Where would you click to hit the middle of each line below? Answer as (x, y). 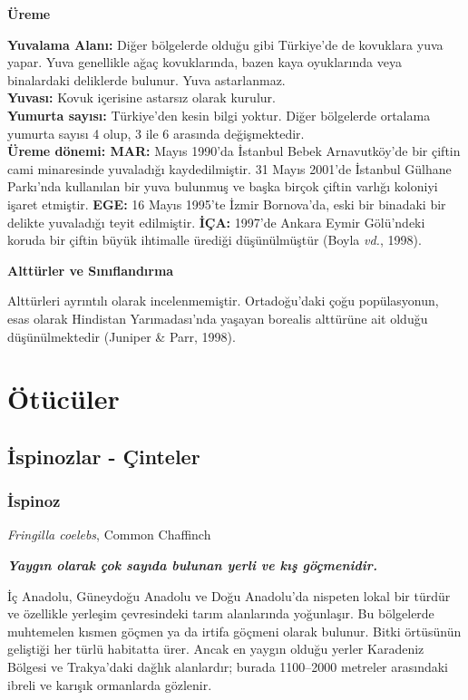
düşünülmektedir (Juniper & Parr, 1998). (122, 336)
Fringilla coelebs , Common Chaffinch (109, 535)
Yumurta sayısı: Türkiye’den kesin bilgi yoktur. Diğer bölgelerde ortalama (219, 115)
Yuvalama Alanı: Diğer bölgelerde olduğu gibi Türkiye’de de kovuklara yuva (225, 44)
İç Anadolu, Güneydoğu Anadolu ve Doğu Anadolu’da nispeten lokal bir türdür (229, 595)
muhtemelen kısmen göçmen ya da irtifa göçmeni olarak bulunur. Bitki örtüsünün (234, 631)
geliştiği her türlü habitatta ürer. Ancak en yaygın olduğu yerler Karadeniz (216, 649)
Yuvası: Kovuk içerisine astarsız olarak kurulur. (141, 97)
